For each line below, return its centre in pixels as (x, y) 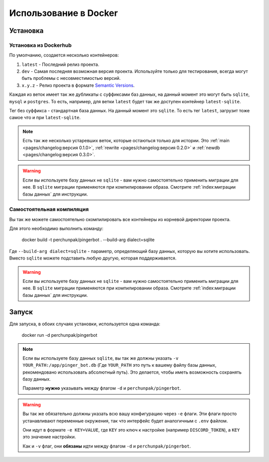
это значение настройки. (49, 437)
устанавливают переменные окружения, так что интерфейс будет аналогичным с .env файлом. (125, 421)
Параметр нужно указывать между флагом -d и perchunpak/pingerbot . (102, 388)
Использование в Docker (64, 13)
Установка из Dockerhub (40, 45)
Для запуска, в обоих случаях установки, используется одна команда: (85, 324)
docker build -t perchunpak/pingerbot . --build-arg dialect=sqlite (88, 240)
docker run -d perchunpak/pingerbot (60, 335)
